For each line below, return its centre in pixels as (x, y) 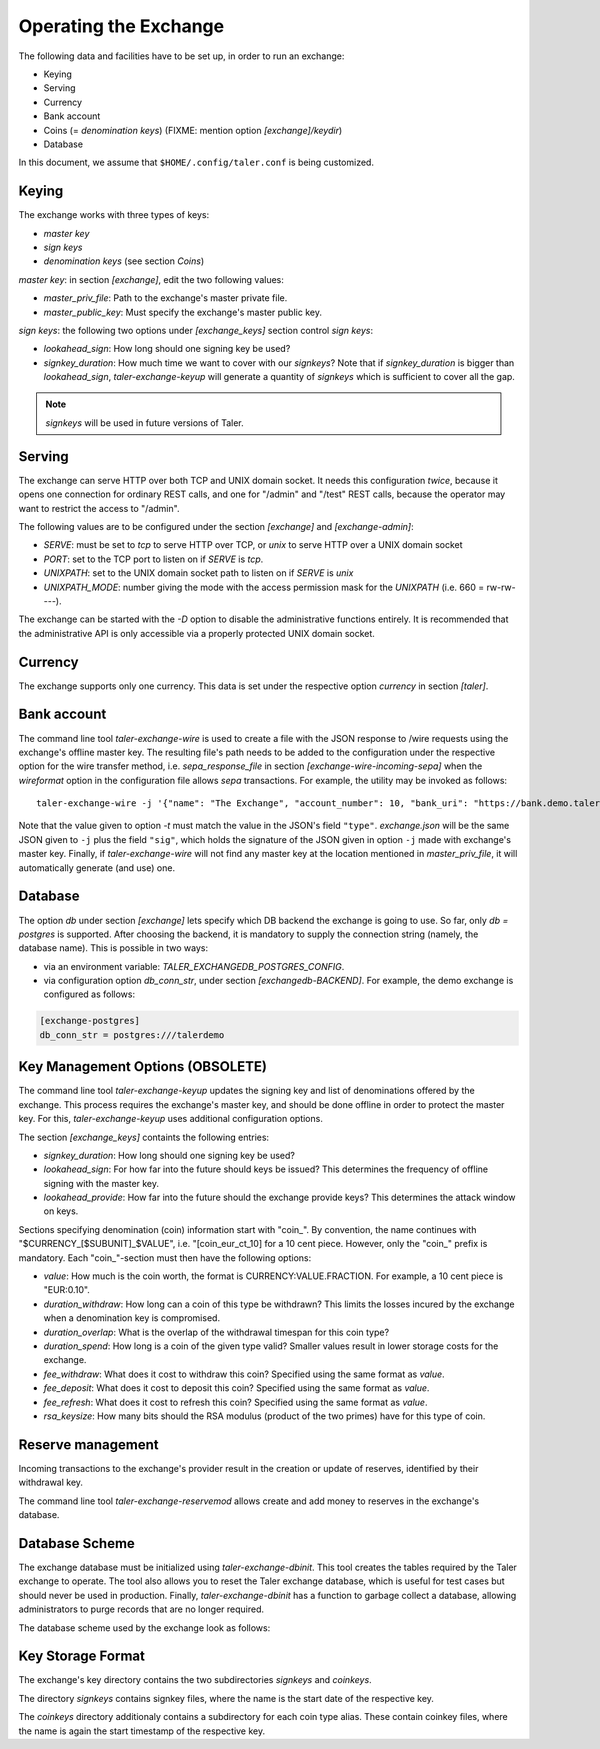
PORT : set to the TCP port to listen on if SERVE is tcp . (153, 559)
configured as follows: (89, 994)
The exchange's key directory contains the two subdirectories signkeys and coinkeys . (195, 1680)
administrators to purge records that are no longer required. (141, 1609)
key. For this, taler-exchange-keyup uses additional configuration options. (171, 1119)
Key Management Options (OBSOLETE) (142, 1066)
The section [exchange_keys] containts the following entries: (144, 1137)
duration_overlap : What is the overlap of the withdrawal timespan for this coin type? (216, 1332)
